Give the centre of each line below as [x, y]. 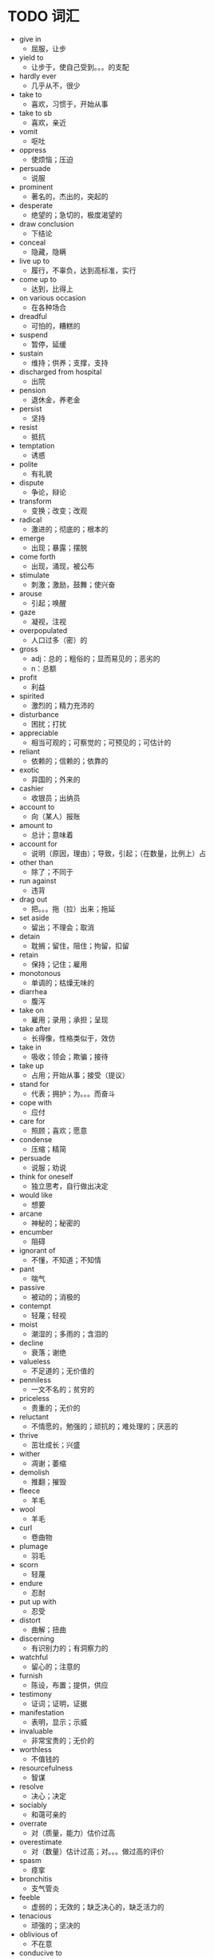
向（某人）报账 [55, 816]
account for [38, 843]
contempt [35, 1306]
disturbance [39, 714]
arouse [30, 593]
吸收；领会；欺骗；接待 [69, 1057]
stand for [34, 1084]
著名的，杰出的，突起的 [69, 196]
